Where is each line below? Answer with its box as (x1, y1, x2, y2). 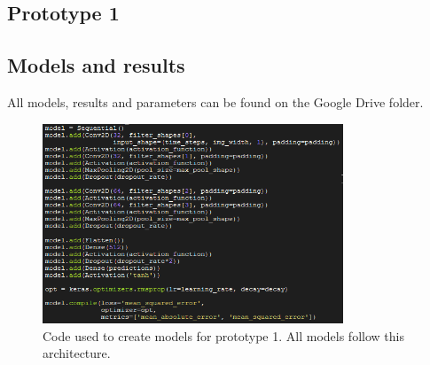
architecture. (43, 344, 111, 362)
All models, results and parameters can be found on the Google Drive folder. (7, 92, 424, 111)
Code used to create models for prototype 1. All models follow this (43, 326, 404, 345)
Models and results (7, 51, 185, 79)
